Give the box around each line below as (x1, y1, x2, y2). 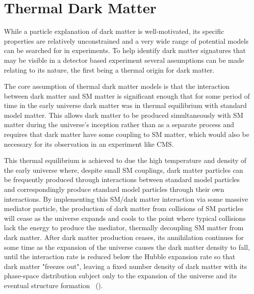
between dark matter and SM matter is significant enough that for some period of (4, 90, 250, 101)
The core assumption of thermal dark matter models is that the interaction (4, 81, 230, 91)
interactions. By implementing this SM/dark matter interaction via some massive (4, 193, 248, 204)
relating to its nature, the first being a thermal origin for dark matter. (4, 64, 215, 75)
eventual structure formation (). (4, 280, 103, 290)
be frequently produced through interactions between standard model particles (4, 174, 240, 185)
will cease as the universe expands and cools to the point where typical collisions (4, 213, 246, 223)
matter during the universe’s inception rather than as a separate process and (4, 119, 234, 130)
